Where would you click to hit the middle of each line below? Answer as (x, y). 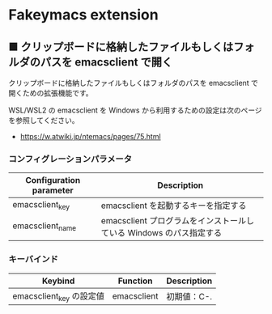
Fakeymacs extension (84, 15)
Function (135, 281)
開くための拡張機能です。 (51, 93)
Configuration (53, 180)
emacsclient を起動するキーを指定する (174, 206)
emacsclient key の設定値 (59, 296)
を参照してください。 (44, 120)
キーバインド (33, 259)
